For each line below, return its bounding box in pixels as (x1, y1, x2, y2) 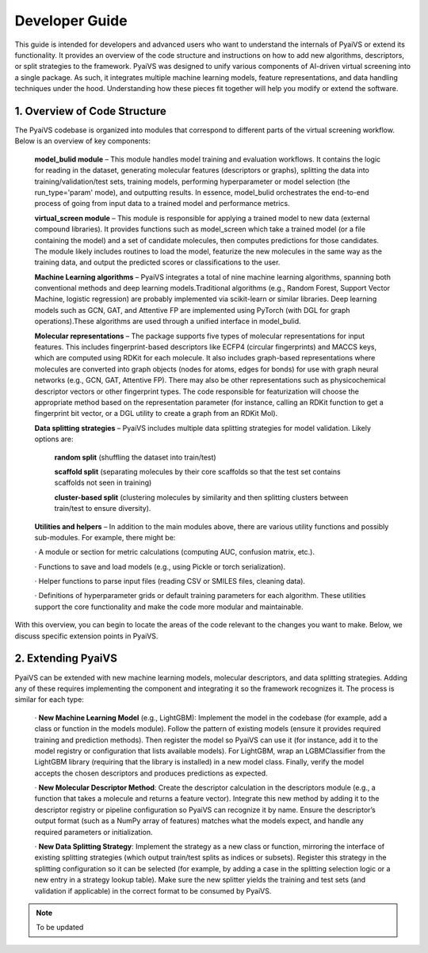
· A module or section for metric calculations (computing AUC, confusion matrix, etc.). (34, 547, 315, 557)
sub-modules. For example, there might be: (34, 532, 176, 542)
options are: (34, 434, 75, 444)
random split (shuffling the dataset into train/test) (54, 452, 217, 462)
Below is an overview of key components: (14, 136, 151, 146)
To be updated (36, 923, 84, 932)
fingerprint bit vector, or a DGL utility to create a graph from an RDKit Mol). (34, 409, 278, 418)
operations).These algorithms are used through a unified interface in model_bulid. (34, 317, 301, 326)
